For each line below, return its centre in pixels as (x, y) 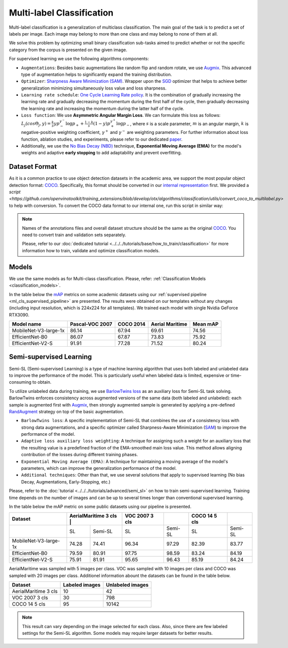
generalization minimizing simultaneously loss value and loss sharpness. (94, 88)
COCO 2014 (132, 324)
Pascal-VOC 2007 (91, 324)
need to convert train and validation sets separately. (74, 235)
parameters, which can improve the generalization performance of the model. (99, 468)
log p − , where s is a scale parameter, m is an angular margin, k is (182, 124)
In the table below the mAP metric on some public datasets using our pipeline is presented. (100, 507)
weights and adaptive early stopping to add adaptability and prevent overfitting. (101, 153)
